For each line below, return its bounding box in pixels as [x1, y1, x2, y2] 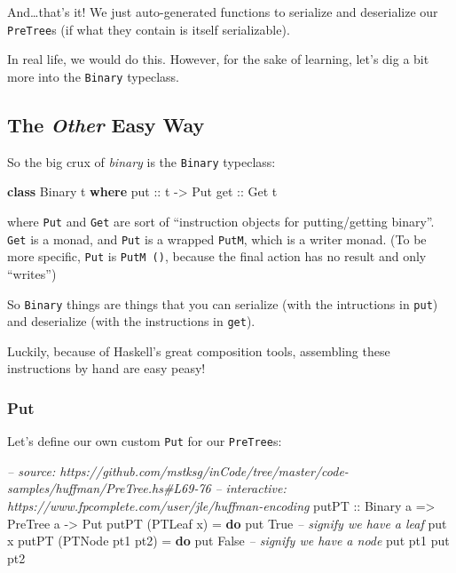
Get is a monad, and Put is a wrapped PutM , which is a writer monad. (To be [7, 229, 427, 248]
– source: [7, 461, 56, 480]
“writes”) [7, 264, 57, 283]
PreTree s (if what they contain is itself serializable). [7, 20, 290, 38]
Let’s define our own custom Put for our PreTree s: [7, 432, 282, 450]
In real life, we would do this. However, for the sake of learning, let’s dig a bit [7, 50, 429, 68]
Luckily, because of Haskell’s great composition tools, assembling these [7, 341, 390, 360]
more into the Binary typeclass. [7, 67, 180, 85]
